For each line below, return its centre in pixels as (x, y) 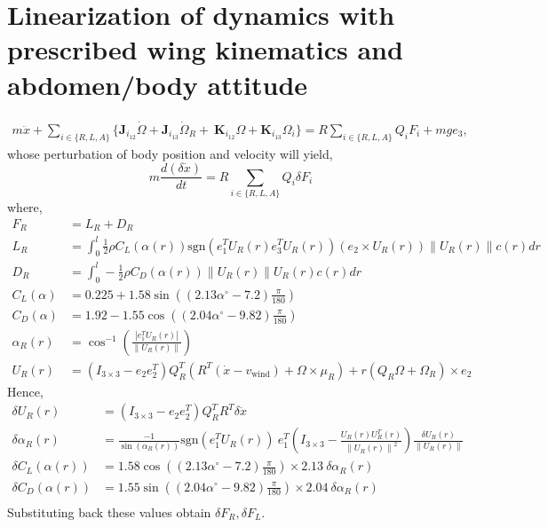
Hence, (25, 391)
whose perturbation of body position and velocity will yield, (170, 153)
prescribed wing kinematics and (205, 49)
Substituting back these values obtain (109, 511)
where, (25, 206)
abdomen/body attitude (158, 84)
